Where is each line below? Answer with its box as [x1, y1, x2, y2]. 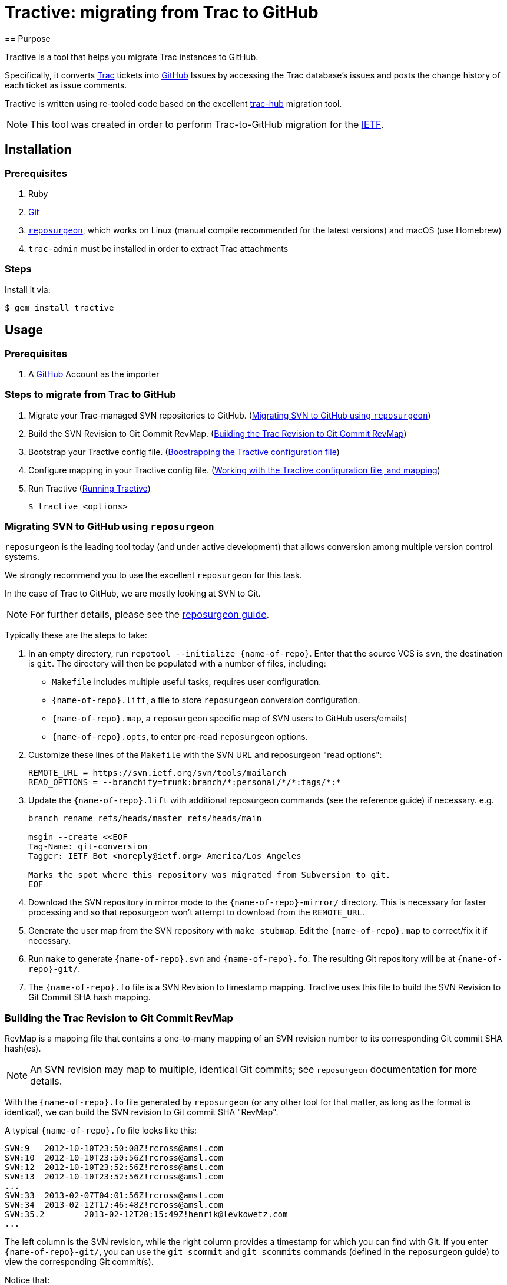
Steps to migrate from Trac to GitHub [5, 388, 176, 401]
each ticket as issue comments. [5, 80, 127, 90]
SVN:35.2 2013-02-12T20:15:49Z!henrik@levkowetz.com [5, 1210, 288, 1220]
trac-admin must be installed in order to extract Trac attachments [28, 243, 289, 253]
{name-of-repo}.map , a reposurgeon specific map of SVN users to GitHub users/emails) [52, 713, 407, 724]
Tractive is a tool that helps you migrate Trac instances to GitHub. [5, 51, 259, 62]
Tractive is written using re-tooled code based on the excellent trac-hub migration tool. [5, 98, 342, 108]
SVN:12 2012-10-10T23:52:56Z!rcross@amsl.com [5, 1162, 223, 1172]
